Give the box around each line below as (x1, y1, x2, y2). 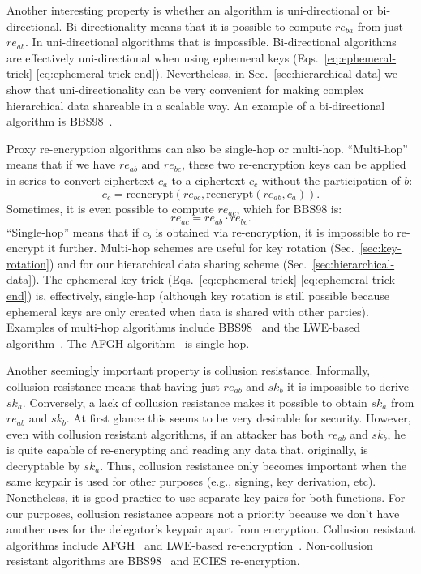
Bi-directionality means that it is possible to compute (66, 17, 332, 34)
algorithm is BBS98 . (6, 113, 113, 130)
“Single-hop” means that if (6, 223, 140, 240)
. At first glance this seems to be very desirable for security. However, (66, 409, 411, 426)
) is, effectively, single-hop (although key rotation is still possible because (27, 286, 389, 303)
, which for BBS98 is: (236, 199, 342, 216)
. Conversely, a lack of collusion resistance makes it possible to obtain (22, 393, 367, 410)
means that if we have (6, 156, 116, 173)
